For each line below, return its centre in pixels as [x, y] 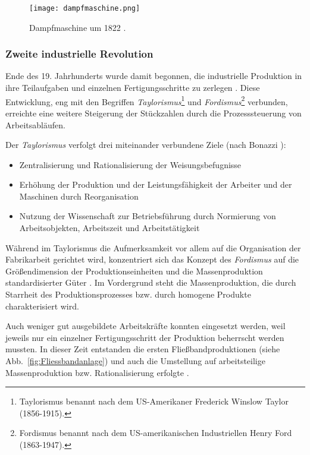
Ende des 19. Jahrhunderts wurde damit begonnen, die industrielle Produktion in [154, 76]
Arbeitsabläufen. [35, 124]
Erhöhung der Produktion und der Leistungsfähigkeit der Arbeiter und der [156, 184]
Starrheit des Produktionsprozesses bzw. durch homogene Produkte [128, 294]
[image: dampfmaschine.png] [85, 8]
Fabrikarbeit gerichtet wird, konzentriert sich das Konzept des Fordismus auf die [152, 259]
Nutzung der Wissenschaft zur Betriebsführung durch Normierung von [148, 216]
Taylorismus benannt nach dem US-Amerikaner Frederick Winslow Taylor [154, 401]
